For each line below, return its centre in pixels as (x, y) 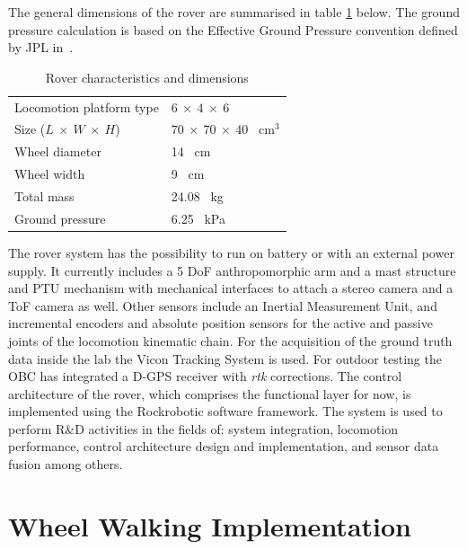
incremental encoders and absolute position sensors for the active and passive (220, 323)
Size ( (30, 129)
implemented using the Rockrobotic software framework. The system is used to (225, 411)
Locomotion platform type (87, 106)
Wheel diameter (58, 151)
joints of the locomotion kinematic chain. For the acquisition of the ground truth (230, 340)
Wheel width (50, 174)
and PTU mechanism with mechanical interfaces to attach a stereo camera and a (231, 288)
